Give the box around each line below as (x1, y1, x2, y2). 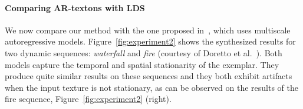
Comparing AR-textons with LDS (5, 1, 145, 13)
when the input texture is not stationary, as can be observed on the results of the (5, 81, 299, 93)
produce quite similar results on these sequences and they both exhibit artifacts (5, 70, 292, 82)
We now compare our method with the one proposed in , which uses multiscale (5, 23, 291, 36)
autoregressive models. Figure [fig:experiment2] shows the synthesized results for (5, 35, 296, 47)
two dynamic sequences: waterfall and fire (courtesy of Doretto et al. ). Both (5, 46, 282, 59)
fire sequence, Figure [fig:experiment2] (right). (5, 93, 172, 105)
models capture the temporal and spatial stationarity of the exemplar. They (5, 58, 279, 70)
